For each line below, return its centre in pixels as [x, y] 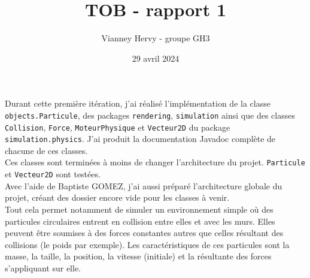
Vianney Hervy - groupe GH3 [156, 38]
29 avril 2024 [156, 58]
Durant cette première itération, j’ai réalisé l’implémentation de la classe [138, 103]
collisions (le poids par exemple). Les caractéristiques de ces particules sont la [147, 244]
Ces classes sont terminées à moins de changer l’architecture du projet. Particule [155, 162]
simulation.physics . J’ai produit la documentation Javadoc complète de [140, 139]
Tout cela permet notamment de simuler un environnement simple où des [139, 209]
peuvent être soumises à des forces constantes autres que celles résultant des [144, 233]
